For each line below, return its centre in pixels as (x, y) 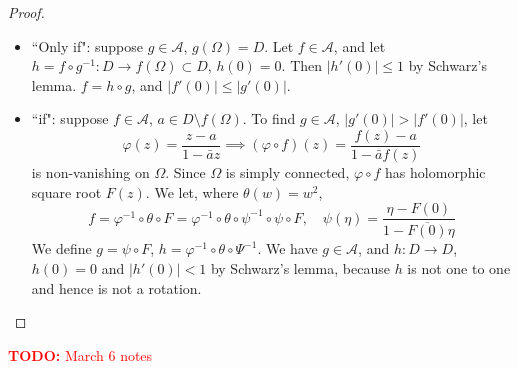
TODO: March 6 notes (80, 354)
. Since (185, 172)
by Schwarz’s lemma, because (300, 267)
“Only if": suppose (87, 45)
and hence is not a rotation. (116, 287)
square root (66, 191)
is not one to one (459, 267)
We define (61, 248)
